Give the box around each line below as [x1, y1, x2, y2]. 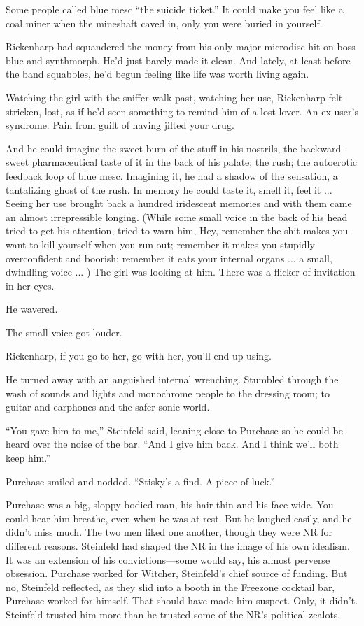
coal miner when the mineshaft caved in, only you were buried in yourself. [6, 15, 323, 30]
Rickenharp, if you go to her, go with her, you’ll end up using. [6, 348, 272, 363]
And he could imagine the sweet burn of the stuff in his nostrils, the [6, 141, 297, 155]
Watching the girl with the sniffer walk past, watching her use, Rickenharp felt [6, 90, 343, 104]
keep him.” [6, 450, 50, 465]
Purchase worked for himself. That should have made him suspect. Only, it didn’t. [6, 593, 358, 608]
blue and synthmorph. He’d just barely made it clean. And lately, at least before [6, 52, 351, 67]
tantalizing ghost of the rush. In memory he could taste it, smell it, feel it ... [6, 182, 332, 197]
